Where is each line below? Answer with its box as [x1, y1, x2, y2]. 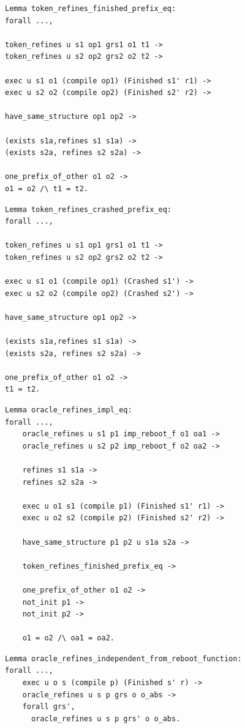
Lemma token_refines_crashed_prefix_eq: [5, 205, 172, 214]
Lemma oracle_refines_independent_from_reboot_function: [5, 654, 242, 663]
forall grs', [22, 702, 75, 711]
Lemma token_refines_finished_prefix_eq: [5, 4, 176, 13]
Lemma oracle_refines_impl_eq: [5, 406, 132, 414]
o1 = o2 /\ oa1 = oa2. [22, 634, 115, 643]
